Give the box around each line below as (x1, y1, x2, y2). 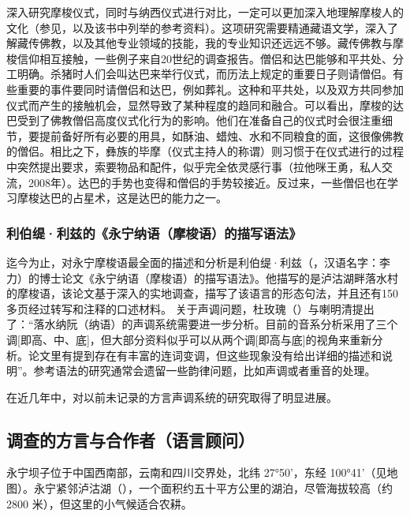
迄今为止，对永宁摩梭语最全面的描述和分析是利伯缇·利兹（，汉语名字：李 (6, 253, 390, 270)
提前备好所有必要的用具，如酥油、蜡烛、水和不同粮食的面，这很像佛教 (39, 127, 404, 144)
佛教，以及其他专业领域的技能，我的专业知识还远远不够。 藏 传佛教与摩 (39, 35, 404, 51)
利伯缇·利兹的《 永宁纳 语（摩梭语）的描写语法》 (6, 223, 302, 242)
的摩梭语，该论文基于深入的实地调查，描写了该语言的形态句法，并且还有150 (6, 285, 398, 302)
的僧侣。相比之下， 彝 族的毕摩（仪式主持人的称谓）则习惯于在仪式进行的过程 (6, 143, 404, 159)
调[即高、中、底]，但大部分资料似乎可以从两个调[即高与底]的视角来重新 (6, 331, 372, 347)
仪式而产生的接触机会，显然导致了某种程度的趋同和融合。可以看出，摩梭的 (6, 96, 393, 113)
